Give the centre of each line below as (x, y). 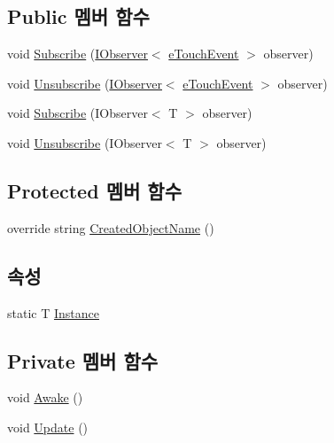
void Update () (48, 427)
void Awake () (45, 397)
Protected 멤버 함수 (94, 190)
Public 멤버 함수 (78, 16)
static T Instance (53, 312)
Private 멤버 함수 (83, 360)
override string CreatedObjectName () (111, 227)
